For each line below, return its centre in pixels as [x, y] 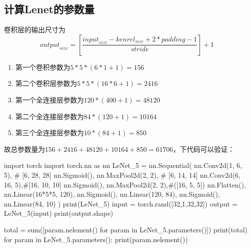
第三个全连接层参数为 [50, 133]
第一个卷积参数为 [43, 67]
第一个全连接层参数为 [50, 99]
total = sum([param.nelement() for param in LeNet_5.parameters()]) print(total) [126, 229]
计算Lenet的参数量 [49, 9]
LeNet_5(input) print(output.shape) [59, 213]
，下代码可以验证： [204, 149]
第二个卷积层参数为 [46, 83]
